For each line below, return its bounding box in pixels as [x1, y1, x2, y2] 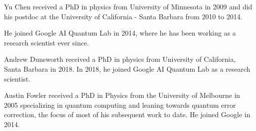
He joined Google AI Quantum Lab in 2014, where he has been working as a [4, 28, 236, 38]
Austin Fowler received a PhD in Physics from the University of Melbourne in [4, 90, 240, 100]
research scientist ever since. [4, 37, 89, 47]
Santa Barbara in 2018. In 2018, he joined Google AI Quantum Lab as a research [4, 63, 251, 74]
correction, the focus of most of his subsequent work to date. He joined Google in [4, 109, 251, 120]
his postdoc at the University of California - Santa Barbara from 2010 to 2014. [4, 11, 243, 21]
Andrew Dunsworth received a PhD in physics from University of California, [4, 54, 236, 64]
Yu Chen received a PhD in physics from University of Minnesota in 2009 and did [4, 1, 253, 11]
